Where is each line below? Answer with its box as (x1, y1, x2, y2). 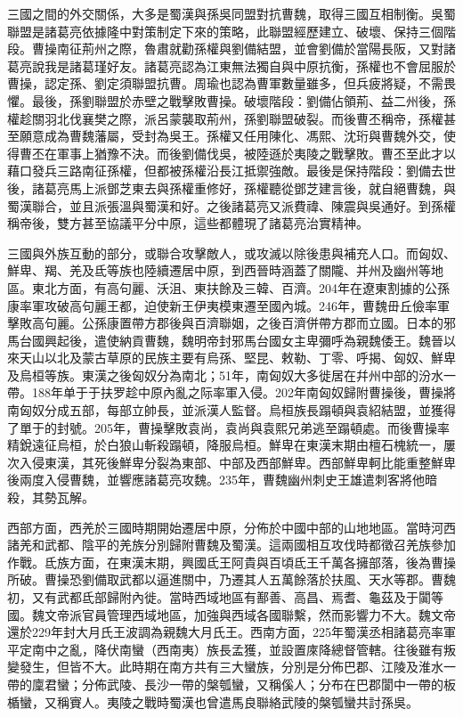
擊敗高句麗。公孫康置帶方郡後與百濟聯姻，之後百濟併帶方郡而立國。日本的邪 (7, 314, 456, 332)
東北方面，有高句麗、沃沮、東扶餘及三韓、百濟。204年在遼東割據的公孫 (31, 278, 450, 297)
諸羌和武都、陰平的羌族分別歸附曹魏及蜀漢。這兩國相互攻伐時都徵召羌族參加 (7, 535, 456, 554)
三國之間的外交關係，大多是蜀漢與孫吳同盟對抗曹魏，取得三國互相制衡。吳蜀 (7, 4, 456, 22)
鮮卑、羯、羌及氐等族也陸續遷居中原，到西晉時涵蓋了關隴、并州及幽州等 (7, 261, 431, 280)
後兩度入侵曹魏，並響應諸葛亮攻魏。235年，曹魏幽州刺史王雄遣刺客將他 (7, 470, 425, 489)
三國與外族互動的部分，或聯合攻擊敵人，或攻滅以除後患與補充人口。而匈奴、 (7, 243, 456, 262)
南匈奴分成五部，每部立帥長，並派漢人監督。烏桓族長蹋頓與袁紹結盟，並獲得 (7, 401, 456, 420)
